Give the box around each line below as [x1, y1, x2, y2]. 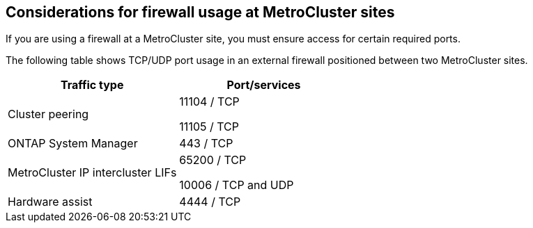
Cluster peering [8, 107, 89, 122]
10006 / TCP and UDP [179, 178, 294, 193]
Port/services [226, 78, 301, 92]
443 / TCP [179, 136, 233, 151]
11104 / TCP [179, 95, 240, 109]
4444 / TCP [179, 195, 241, 209]
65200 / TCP [179, 153, 247, 168]
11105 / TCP [179, 120, 239, 134]
